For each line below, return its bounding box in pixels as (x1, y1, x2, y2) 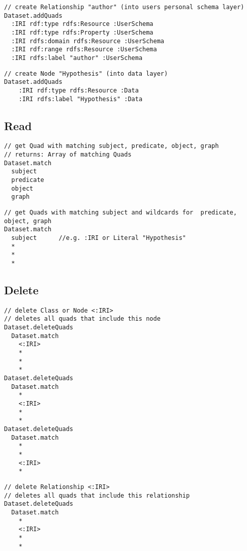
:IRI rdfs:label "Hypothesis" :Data (18, 95, 143, 103)
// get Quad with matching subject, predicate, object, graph (4, 142, 219, 150)
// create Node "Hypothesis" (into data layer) (4, 70, 168, 77)
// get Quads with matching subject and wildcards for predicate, (4, 209, 237, 217)
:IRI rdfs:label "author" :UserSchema (11, 54, 143, 62)
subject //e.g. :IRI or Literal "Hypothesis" (11, 234, 186, 241)
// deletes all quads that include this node (4, 315, 161, 323)
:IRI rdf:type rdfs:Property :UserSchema (11, 28, 153, 36)
